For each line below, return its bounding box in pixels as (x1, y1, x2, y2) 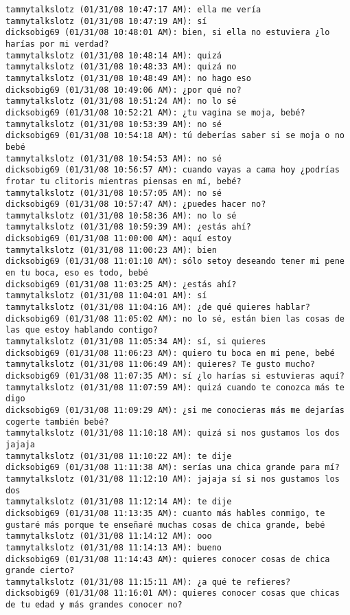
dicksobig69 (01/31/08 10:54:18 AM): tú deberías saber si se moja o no (5, 131, 345, 141)
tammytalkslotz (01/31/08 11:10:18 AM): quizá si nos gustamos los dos (5, 428, 340, 438)
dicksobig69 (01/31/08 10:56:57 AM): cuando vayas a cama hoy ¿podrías (5, 165, 340, 175)
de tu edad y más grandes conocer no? (5, 600, 183, 610)
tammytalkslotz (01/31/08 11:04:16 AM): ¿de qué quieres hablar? (5, 302, 310, 313)
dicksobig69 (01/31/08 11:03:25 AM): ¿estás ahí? (5, 279, 237, 289)
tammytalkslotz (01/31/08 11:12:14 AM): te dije (5, 497, 232, 507)
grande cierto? (5, 566, 75, 576)
